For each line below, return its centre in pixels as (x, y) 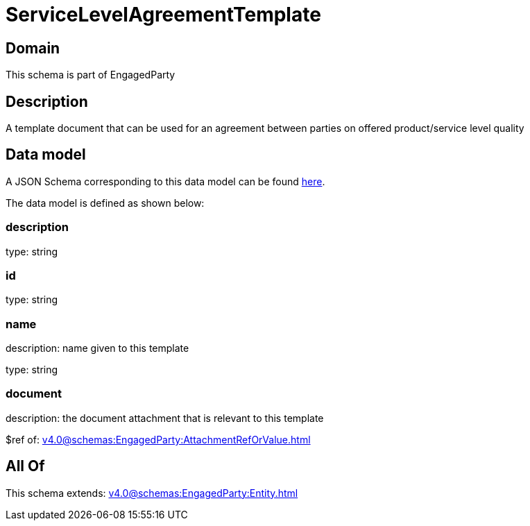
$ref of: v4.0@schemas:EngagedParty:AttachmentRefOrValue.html (158, 439)
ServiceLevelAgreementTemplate (163, 15)
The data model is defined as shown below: (105, 203)
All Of (25, 466)
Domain (33, 48)
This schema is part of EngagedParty (91, 75)
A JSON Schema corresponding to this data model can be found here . (165, 181)
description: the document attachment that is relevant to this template (165, 418)
